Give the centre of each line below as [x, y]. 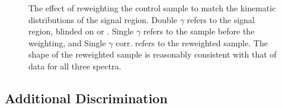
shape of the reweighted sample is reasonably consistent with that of [153, 54]
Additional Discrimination [86, 98]
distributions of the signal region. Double [103, 19]
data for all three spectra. [75, 66]
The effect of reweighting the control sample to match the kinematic [152, 8]
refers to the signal [221, 19]
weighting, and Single [67, 42]
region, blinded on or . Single [81, 31]
